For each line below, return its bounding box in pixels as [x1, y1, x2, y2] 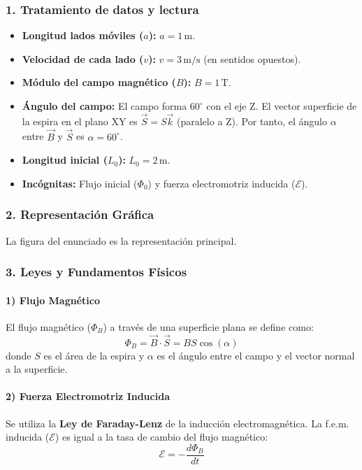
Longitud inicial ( [22, 152, 108, 167]
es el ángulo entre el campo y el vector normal [157, 348, 355, 362]
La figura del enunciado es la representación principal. [6, 233, 237, 248]
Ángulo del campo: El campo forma [22, 99, 187, 113]
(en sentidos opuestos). [203, 51, 301, 66]
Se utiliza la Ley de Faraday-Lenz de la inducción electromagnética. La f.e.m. [6, 415, 349, 430]
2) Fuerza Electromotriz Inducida [6, 389, 170, 404]
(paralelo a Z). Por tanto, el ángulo [177, 113, 327, 128]
